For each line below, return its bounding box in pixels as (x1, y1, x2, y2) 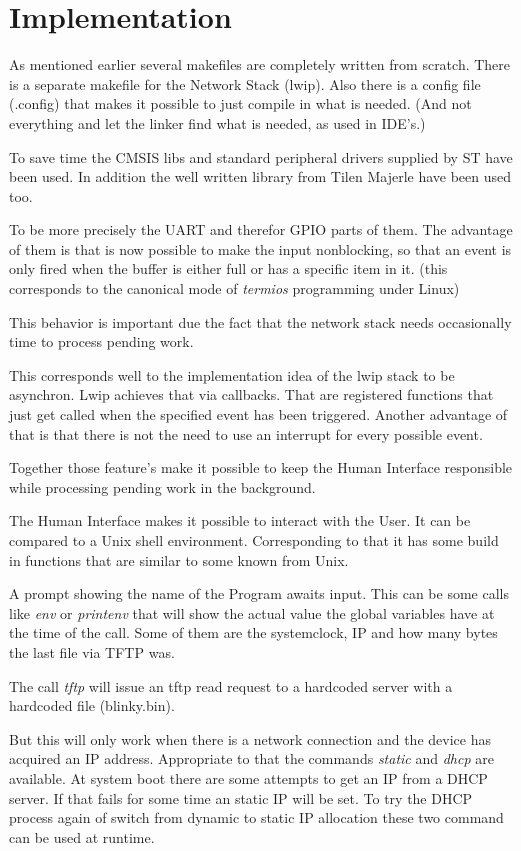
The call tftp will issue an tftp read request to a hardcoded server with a (9, 675, 453, 696)
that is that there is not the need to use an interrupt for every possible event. (9, 423, 483, 444)
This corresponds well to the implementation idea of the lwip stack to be (9, 364, 455, 385)
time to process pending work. (9, 331, 194, 352)
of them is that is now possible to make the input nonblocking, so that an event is (9, 238, 512, 259)
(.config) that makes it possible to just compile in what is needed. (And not (9, 93, 472, 114)
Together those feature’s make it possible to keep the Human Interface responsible (9, 457, 513, 478)
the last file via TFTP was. (9, 641, 175, 662)
